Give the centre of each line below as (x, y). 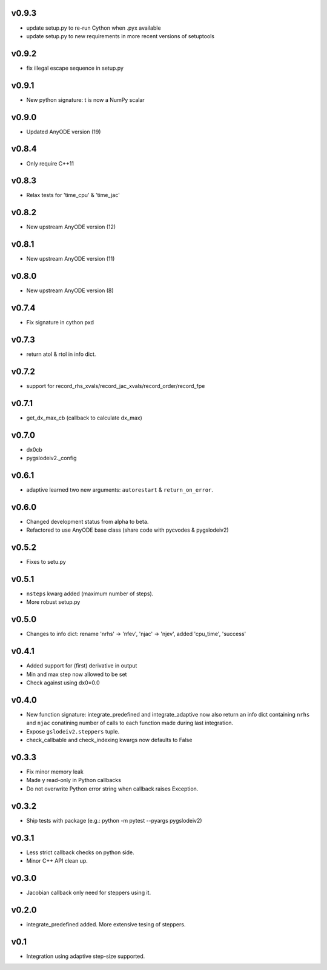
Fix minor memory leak (55, 772)
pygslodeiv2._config (51, 458)
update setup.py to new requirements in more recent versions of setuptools (121, 36)
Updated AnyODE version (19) (64, 132)
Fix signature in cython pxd (60, 323)
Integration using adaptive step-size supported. (86, 956)
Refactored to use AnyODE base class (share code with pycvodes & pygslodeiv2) (128, 530)
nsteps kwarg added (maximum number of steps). (90, 594)
